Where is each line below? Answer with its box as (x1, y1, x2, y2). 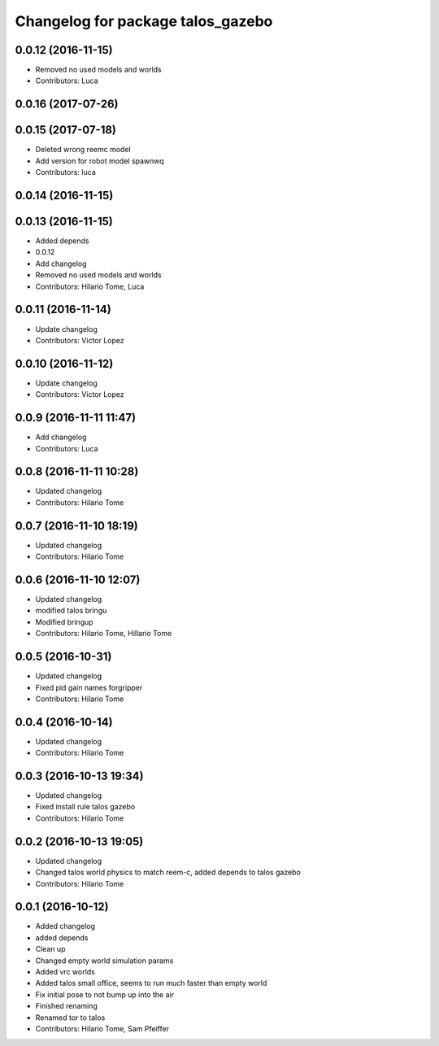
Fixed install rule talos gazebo (35, 802, 136, 812)
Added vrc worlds (35, 967, 95, 977)
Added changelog (35, 922, 96, 931)
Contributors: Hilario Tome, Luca (35, 281, 145, 291)
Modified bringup (35, 617, 93, 626)
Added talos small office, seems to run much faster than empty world (35, 978, 267, 988)
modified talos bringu (35, 606, 107, 616)
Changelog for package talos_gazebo (15, 12, 273, 30)
